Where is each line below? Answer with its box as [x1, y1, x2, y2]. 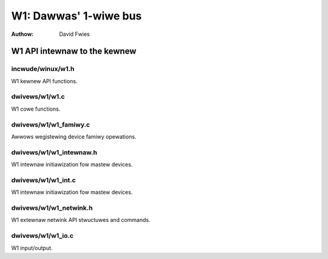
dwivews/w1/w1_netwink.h [11, 204, 93, 212]
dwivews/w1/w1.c [11, 92, 65, 101]
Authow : [11, 30, 34, 38]
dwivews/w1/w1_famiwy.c [11, 120, 91, 129]
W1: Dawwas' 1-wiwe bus [11, 9, 142, 22]
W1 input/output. [11, 244, 53, 252]
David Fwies [59, 30, 91, 38]
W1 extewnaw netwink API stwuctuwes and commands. [11, 216, 151, 224]
